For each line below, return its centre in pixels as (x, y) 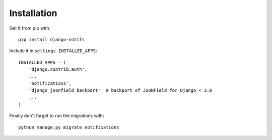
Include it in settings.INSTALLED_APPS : (53, 51)
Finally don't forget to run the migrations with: (57, 116)
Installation (33, 13)
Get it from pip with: (30, 28)
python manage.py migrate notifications (69, 127)
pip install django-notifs (52, 39)
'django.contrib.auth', (58, 69)
